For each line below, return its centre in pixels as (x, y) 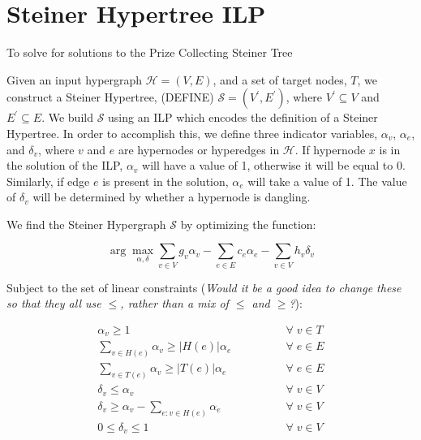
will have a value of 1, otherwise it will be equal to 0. (274, 165)
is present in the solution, (165, 181)
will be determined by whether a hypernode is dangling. (172, 197)
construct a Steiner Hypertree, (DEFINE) (110, 97)
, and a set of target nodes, (280, 79)
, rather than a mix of (174, 303)
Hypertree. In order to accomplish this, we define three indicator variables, (192, 133)
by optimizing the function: (248, 224)
